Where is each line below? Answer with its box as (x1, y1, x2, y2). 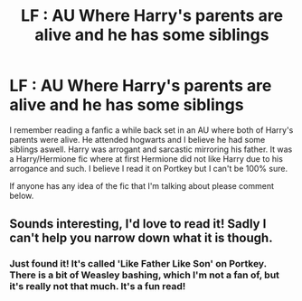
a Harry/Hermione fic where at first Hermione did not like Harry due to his (9, 153, 283, 164)
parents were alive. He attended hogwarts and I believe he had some (9, 134, 266, 145)
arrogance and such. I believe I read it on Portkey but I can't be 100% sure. (9, 163, 288, 174)
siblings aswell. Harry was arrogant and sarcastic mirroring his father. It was (9, 144, 293, 155)
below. (9, 190, 34, 201)
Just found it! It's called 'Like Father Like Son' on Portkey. (9, 258, 267, 270)
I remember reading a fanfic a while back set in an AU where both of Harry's (9, 124, 294, 136)
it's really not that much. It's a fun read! (9, 280, 186, 293)
